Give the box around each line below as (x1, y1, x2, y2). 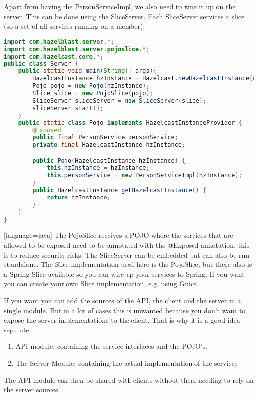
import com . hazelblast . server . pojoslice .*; (4, 45, 150, 53)
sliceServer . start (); (32, 104, 104, 112)
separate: (4, 324, 31, 334)
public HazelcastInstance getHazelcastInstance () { (32, 187, 207, 194)
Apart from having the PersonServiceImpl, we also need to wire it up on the (4, 1, 236, 11)
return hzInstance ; (46, 194, 111, 201)
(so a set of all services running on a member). (4, 21, 145, 31)
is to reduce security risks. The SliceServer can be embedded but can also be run (4, 249, 250, 260)
